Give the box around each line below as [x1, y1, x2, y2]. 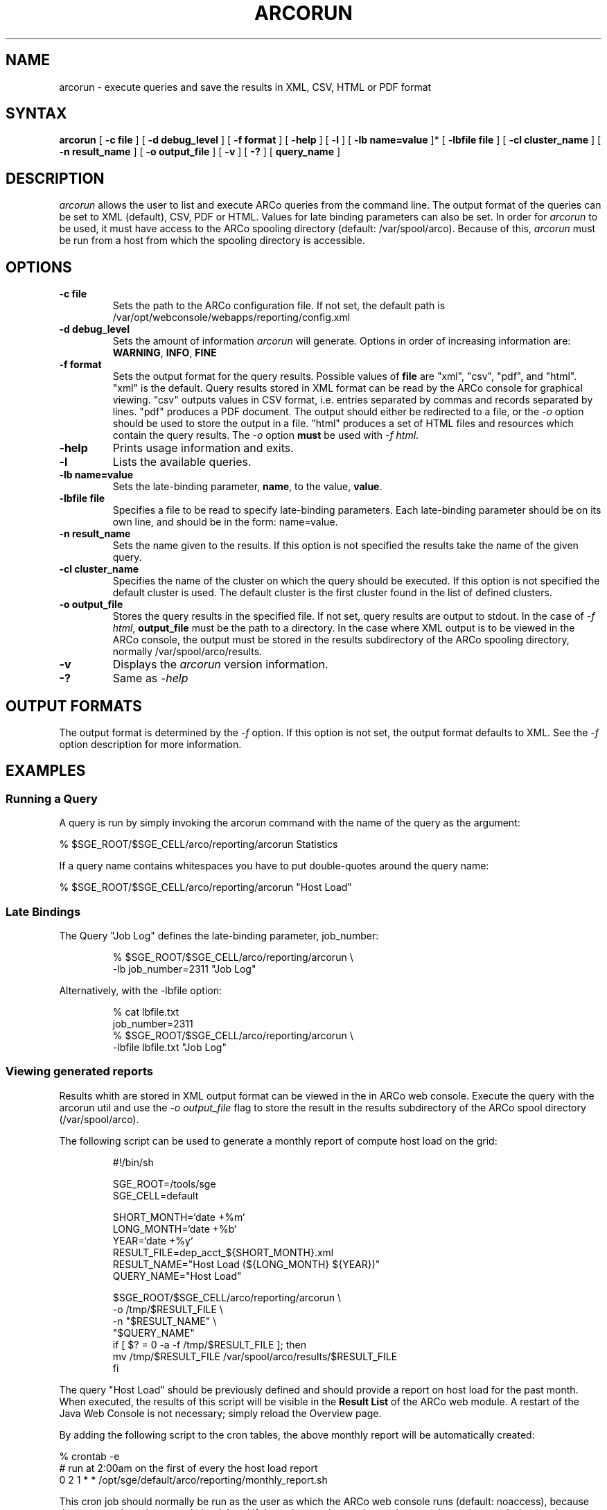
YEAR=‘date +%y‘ [112, 1234, 193, 1247]
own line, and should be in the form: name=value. [112, 516, 338, 528]
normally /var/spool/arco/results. [112, 645, 263, 658]
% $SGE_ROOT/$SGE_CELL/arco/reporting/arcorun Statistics [59, 838, 338, 851]
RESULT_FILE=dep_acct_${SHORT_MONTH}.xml [112, 1246, 334, 1258]
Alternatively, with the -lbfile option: [59, 984, 222, 996]
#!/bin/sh [112, 1156, 154, 1168]
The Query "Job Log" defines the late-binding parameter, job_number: [59, 929, 379, 941]
